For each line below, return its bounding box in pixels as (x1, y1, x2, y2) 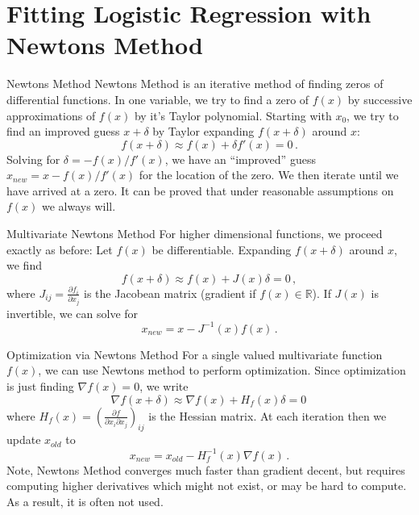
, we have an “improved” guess (164, 150, 316, 167)
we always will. (42, 198, 116, 215)
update (6, 431, 41, 448)
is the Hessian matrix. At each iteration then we (148, 407, 387, 424)
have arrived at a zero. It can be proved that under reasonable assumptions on (6, 182, 394, 199)
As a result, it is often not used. (6, 492, 164, 509)
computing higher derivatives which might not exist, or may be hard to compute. (6, 477, 407, 494)
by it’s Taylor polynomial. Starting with (134, 107, 332, 124)
